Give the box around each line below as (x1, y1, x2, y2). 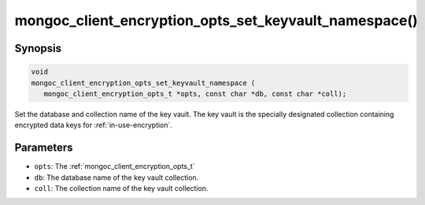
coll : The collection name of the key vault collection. (34, 184, 209, 192)
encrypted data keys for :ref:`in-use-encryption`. (14, 120, 173, 130)
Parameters (14, 141, 73, 155)
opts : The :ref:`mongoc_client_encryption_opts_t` (34, 162, 196, 171)
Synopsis (14, 42, 62, 55)
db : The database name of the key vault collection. (34, 173, 199, 182)
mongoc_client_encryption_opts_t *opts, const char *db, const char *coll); (43, 89, 347, 98)
